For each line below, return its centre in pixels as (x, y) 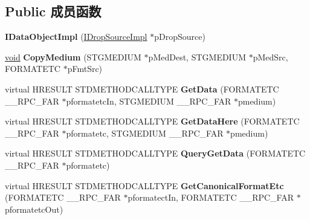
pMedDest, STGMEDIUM (197, 57)
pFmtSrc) (85, 69)
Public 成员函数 (53, 11)
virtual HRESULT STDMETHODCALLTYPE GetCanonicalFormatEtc (144, 185)
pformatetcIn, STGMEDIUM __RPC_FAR (149, 101)
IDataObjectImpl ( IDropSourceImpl (76, 37)
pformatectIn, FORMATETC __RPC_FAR (211, 197)
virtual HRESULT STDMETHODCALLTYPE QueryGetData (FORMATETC (155, 153)
